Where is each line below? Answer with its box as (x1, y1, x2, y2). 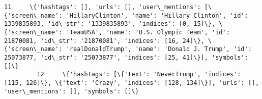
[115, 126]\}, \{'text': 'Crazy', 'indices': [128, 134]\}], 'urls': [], (4, 79, 259, 86)
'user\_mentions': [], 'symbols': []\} (4, 87, 139, 95)
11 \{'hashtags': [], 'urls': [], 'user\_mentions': (4, 4, 201, 11)
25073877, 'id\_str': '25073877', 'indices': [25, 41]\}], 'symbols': (4, 54, 248, 61)
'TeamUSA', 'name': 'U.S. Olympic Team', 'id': (66, 28, 230, 36)
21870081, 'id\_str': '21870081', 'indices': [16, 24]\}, (4, 37, 205, 44)
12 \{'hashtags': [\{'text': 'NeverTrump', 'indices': (37, 71, 241, 78)
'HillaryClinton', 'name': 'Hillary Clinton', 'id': (66, 12, 248, 19)
